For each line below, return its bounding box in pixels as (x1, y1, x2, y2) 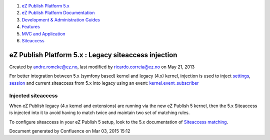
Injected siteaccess (9, 92, 58, 99)
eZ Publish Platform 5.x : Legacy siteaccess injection (9, 50, 177, 59)
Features (21, 24, 40, 30)
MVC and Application (21, 30, 65, 37)
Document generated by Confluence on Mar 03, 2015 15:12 (9, 128, 130, 134)
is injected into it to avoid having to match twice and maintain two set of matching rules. (9, 110, 190, 116)
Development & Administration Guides (21, 16, 100, 22)
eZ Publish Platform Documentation (21, 10, 95, 16)
